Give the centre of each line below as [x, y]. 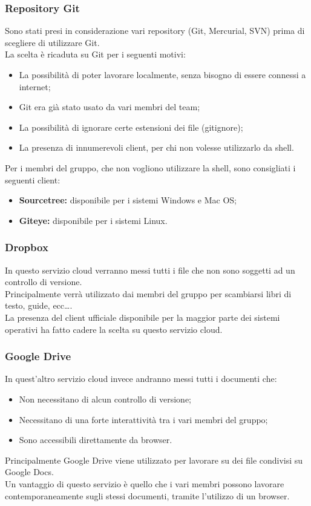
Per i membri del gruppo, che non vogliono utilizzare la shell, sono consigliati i [150, 167]
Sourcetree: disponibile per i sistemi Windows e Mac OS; [128, 200]
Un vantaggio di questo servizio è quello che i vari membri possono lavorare [145, 483]
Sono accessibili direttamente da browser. [96, 440]
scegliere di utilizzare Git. [52, 42]
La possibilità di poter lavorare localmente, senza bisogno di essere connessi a [162, 74]
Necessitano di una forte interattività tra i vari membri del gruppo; [143, 419]
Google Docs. [29, 472]
